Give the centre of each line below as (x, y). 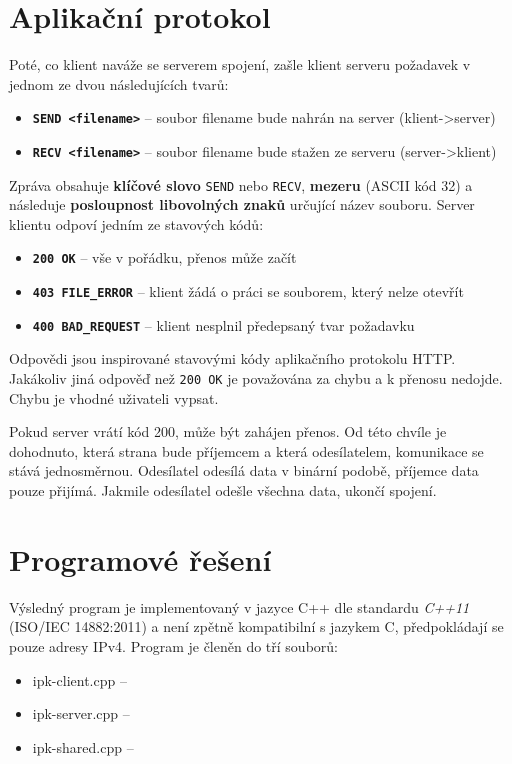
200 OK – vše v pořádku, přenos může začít (164, 257)
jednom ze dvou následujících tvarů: (119, 83)
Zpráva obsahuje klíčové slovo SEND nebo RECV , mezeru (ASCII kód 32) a (241, 184)
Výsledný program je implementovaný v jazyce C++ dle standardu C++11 (239, 606)
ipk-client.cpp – (79, 679)
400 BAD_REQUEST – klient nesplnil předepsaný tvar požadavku (223, 324)
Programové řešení (140, 558)
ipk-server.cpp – (81, 713)
